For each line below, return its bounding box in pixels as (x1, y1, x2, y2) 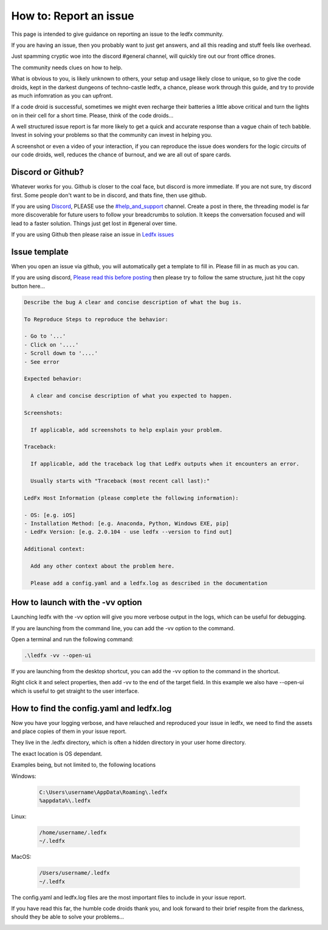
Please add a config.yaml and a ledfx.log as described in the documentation (30, 580, 268, 586)
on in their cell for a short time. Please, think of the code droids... (11, 111, 174, 119)
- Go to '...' (24, 333, 66, 340)
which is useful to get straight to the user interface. (11, 687, 140, 695)
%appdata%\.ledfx (39, 797, 91, 804)
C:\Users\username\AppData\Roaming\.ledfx (39, 788, 168, 796)
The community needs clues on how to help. (11, 64, 123, 71)
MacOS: (11, 853, 32, 861)
